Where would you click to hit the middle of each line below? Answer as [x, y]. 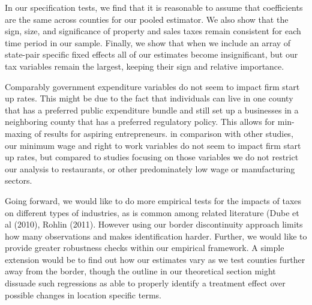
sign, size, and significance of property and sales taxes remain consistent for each [153, 31]
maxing [18, 133]
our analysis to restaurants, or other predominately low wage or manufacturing [150, 168]
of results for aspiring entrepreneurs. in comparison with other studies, [164, 133]
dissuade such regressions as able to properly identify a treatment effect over [145, 283]
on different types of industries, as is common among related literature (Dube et [152, 212]
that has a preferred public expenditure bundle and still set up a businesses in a [152, 110]
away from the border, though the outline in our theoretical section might [140, 271]
